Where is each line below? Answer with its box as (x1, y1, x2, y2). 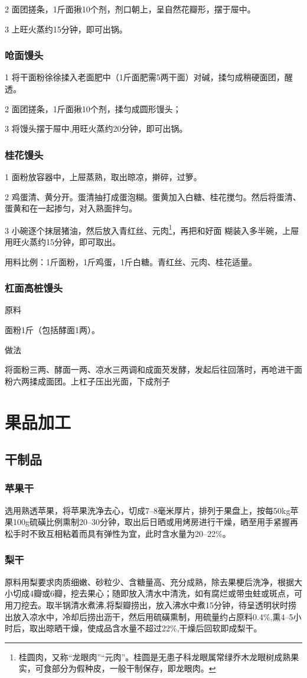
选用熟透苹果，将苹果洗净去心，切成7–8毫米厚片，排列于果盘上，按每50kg (5, 504, 290, 516)
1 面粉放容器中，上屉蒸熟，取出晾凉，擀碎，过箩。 (5, 171, 202, 182)
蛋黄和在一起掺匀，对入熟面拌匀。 (5, 202, 137, 214)
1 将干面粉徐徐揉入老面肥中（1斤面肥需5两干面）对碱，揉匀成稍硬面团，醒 (5, 71, 293, 83)
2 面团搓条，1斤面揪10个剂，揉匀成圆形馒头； (5, 102, 181, 115)
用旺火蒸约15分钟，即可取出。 (5, 236, 120, 248)
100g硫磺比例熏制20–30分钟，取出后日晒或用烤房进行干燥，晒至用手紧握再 (12, 516, 298, 528)
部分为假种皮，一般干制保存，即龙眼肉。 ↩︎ (51, 662, 216, 674)
